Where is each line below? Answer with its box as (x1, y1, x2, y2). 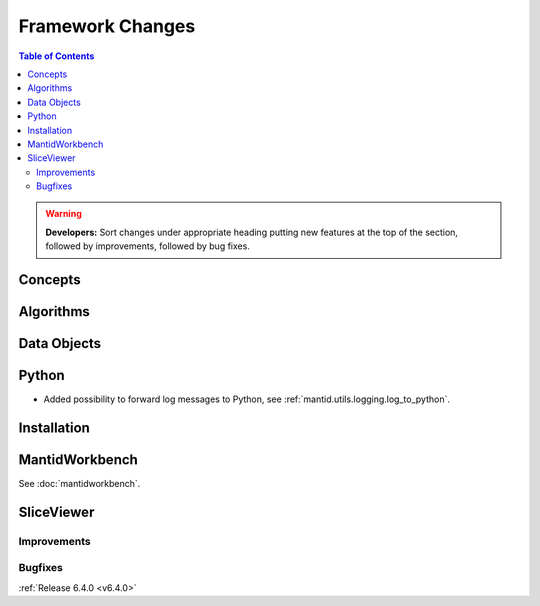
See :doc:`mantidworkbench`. (18, 478, 141, 490)
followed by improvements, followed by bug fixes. (45, 240, 250, 252)
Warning (45, 208, 82, 220)
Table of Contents (18, 50, 95, 62)
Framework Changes (18, 15, 196, 37)
